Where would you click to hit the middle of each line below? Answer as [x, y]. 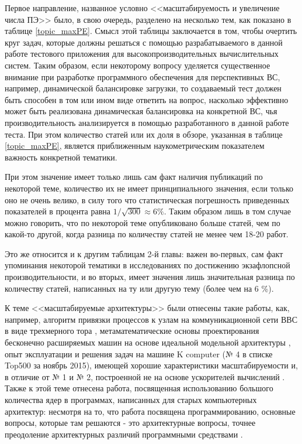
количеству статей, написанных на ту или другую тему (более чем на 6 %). [139, 288]
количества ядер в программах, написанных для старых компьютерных [131, 399]
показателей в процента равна [58, 211]
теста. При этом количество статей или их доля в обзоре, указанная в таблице [144, 134]
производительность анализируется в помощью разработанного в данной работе [147, 122]
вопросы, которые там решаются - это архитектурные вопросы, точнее [130, 423]
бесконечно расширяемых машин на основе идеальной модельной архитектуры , [148, 342]
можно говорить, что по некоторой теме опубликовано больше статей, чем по [143, 222]
